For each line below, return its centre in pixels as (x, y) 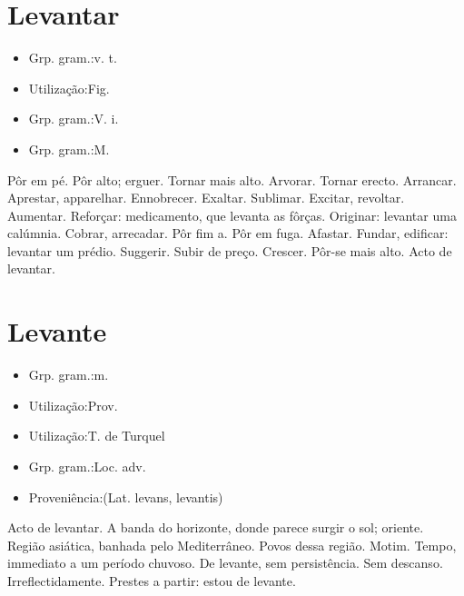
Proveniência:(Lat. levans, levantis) (126, 497)
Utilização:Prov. (73, 405)
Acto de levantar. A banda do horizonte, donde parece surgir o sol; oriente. (216, 527)
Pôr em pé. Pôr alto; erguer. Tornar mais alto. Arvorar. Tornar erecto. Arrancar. (232, 179)
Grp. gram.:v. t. (73, 58)
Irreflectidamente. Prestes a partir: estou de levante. (152, 580)
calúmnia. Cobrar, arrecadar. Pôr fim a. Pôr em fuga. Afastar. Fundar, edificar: (228, 233)
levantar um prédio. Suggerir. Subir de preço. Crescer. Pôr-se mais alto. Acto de (230, 250)
